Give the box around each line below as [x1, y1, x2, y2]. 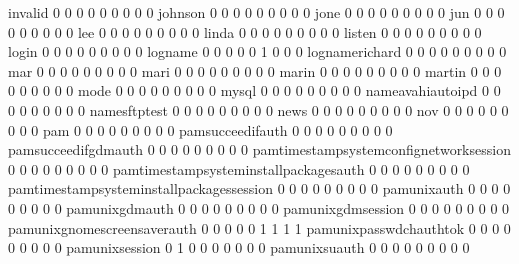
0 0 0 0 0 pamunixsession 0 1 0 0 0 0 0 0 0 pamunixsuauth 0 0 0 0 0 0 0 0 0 [8, 237, 470, 258]
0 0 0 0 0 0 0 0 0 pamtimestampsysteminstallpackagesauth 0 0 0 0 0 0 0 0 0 [8, 158, 470, 179]
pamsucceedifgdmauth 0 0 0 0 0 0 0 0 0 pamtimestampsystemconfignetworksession [8, 139, 511, 160]
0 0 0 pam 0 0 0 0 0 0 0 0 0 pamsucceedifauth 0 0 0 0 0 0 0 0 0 [8, 119, 393, 140]
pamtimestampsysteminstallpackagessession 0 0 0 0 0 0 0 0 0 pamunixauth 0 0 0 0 [8, 178, 511, 199]
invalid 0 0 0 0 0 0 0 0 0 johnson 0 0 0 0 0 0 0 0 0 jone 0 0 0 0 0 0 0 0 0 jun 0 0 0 [8, 2, 505, 22]
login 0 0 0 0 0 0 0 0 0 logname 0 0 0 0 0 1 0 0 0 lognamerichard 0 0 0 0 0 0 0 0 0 [8, 41, 507, 62]
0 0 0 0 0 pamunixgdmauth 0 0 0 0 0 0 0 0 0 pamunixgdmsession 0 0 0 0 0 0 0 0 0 [8, 197, 510, 218]
